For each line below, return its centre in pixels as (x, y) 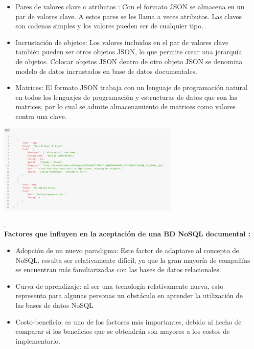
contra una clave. (41, 116)
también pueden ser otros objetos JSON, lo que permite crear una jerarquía (129, 52)
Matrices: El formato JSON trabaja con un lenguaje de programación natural (131, 87)
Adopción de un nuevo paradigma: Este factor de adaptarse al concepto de (127, 250)
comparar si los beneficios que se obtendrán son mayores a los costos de (123, 331)
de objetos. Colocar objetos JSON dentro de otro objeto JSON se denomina (129, 61)
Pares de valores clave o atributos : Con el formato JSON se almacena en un (130, 6)
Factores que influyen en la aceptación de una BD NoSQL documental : (127, 234)
